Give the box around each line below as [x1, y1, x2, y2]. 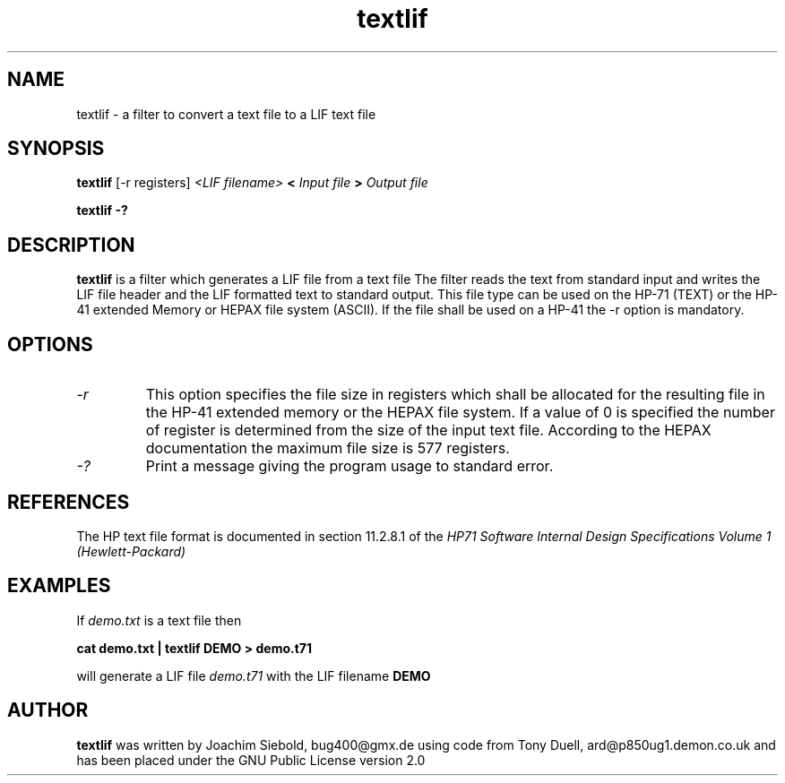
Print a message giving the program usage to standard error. [145, 457, 554, 476]
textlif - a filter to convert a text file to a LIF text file [76, 106, 376, 122]
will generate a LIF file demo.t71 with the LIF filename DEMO [76, 667, 431, 684]
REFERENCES [7, 490, 130, 513]
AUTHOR [7, 699, 89, 722]
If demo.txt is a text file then [76, 612, 242, 628]
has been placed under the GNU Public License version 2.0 [76, 752, 426, 768]
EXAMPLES [7, 574, 111, 598]
